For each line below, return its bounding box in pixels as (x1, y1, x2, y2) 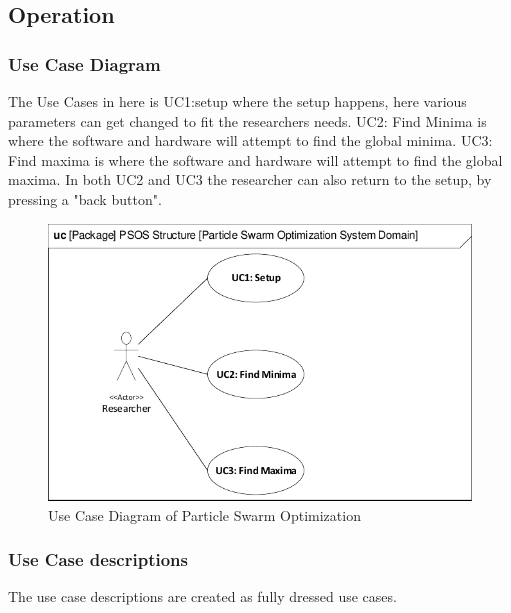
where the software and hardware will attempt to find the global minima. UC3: (8, 130, 493, 151)
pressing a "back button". (8, 188, 162, 209)
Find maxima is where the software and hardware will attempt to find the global (8, 149, 503, 170)
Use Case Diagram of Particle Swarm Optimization (48, 504, 361, 525)
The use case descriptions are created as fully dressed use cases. (8, 586, 397, 607)
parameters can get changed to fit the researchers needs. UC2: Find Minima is (8, 110, 487, 131)
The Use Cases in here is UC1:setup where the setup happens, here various (8, 91, 467, 111)
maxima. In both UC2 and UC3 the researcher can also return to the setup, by (8, 169, 492, 190)
